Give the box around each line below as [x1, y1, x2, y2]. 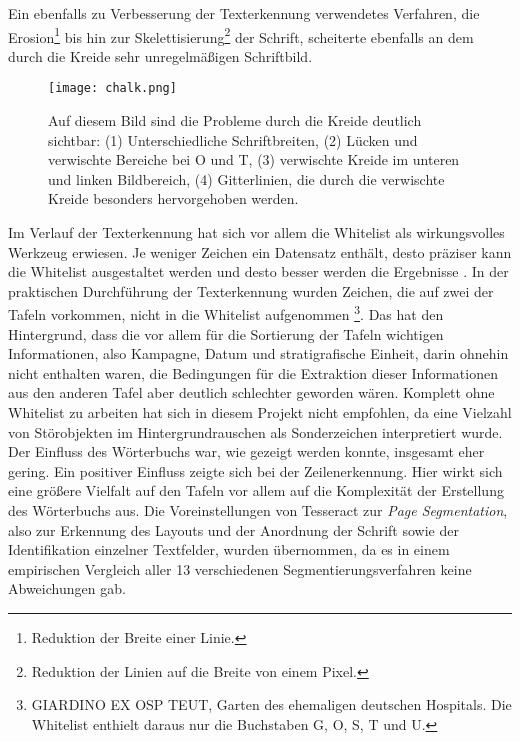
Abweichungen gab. [8, 578, 126, 599]
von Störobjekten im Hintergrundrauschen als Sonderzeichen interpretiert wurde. [8, 421, 503, 442]
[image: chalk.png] [48, 81, 177, 96]
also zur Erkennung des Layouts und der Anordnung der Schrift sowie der [8, 519, 459, 540]
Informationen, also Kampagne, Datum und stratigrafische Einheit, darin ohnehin [8, 343, 509, 364]
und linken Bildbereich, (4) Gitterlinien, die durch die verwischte [48, 168, 445, 189]
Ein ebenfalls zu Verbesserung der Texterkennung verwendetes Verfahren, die [8, 3, 480, 23]
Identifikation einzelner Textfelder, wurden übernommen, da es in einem [8, 539, 450, 560]
